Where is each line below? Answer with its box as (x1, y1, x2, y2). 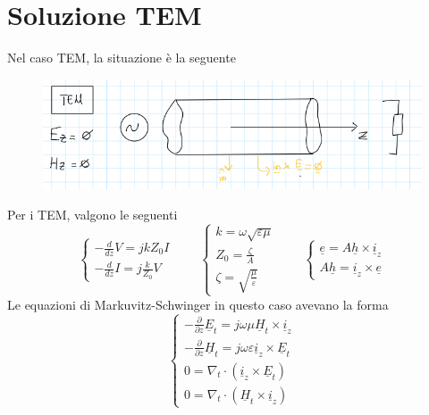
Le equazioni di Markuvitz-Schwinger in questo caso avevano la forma (7, 295, 389, 313)
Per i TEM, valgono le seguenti (7, 204, 178, 223)
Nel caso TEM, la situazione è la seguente (7, 48, 236, 67)
